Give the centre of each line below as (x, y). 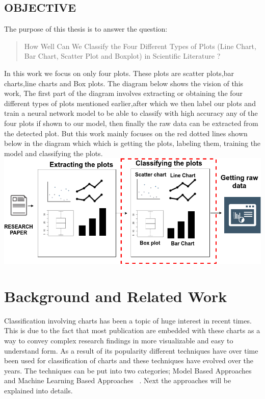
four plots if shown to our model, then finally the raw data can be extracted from (131, 123)
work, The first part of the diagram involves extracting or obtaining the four (123, 93)
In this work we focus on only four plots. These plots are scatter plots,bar (119, 73)
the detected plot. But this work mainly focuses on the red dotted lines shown (126, 133)
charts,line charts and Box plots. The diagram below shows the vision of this (124, 83)
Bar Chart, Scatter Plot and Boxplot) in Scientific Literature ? (122, 56)
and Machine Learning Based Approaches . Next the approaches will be (118, 380)
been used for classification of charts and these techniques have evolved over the (129, 360)
